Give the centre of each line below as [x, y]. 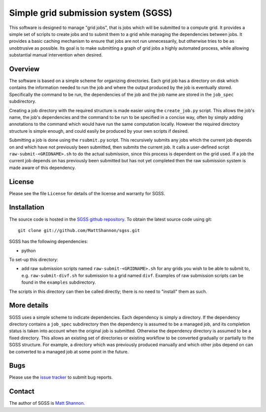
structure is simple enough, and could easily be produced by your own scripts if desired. [99, 131]
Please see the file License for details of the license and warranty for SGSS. [87, 193]
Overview [24, 69]
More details [29, 306]
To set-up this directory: [34, 260]
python [29, 250]
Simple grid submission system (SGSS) [91, 13]
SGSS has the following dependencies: [49, 241]
